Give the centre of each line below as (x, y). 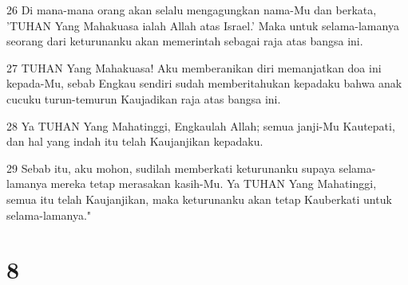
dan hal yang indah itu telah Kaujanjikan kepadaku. (135, 141)
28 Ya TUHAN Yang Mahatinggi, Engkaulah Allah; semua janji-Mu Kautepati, (201, 125)
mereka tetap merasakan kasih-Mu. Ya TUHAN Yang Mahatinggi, (214, 183)
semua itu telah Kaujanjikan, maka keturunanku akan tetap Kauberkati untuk (199, 199)
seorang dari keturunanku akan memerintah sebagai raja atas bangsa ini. (185, 41)
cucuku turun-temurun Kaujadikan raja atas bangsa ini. (144, 98)
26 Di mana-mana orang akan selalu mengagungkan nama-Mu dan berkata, (192, 10)
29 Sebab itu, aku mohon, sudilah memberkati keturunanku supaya (171, 168)
